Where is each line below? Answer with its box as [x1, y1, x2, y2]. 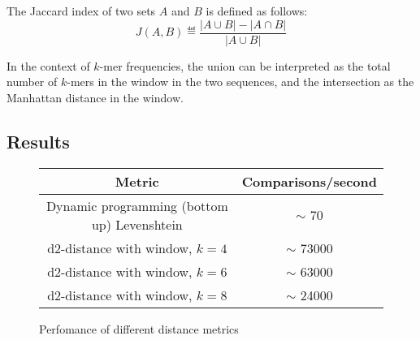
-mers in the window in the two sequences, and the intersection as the [67, 73, 414, 90]
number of [6, 73, 58, 90]
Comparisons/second [241, 171, 377, 191]
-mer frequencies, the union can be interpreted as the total [99, 57, 391, 74]
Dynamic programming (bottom [45, 196, 228, 215]
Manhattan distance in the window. [6, 88, 184, 105]
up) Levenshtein [91, 214, 183, 234]
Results [6, 128, 70, 153]
